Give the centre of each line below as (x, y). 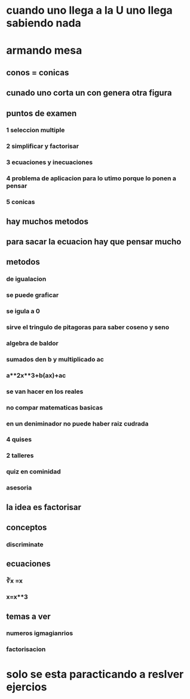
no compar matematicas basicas (55, 408)
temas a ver (28, 616)
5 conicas (21, 202)
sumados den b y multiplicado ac (55, 359)
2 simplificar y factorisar (43, 146)
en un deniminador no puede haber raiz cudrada (77, 424)
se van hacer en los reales (45, 391)
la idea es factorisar (44, 507)
